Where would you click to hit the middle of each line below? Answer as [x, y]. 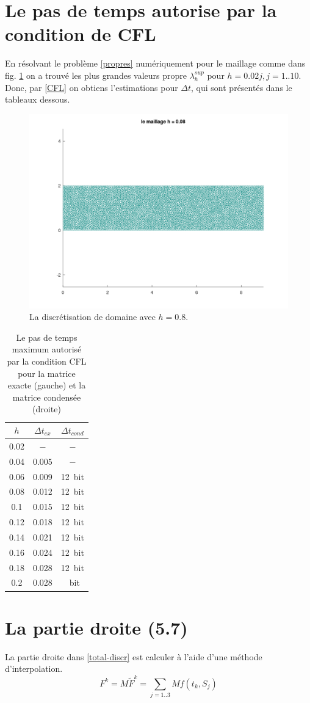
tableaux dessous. [38, 99]
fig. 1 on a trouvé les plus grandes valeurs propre [96, 75]
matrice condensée [47, 397]
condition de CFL [81, 34]
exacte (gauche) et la [47, 385]
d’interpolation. [34, 668]
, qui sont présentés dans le [242, 87]
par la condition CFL [47, 361]
